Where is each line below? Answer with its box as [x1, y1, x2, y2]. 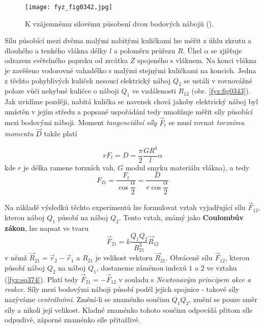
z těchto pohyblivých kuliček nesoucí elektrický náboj [5, 75, 171, 85]
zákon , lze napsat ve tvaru [5, 222, 89, 233]
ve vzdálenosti [132, 85, 176, 96]
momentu [5, 128, 34, 139]
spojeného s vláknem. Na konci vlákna [137, 55, 257, 66]
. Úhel [183, 45, 202, 55]
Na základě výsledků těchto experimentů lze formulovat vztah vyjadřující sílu [5, 202, 246, 213]
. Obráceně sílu [165, 252, 213, 263]
